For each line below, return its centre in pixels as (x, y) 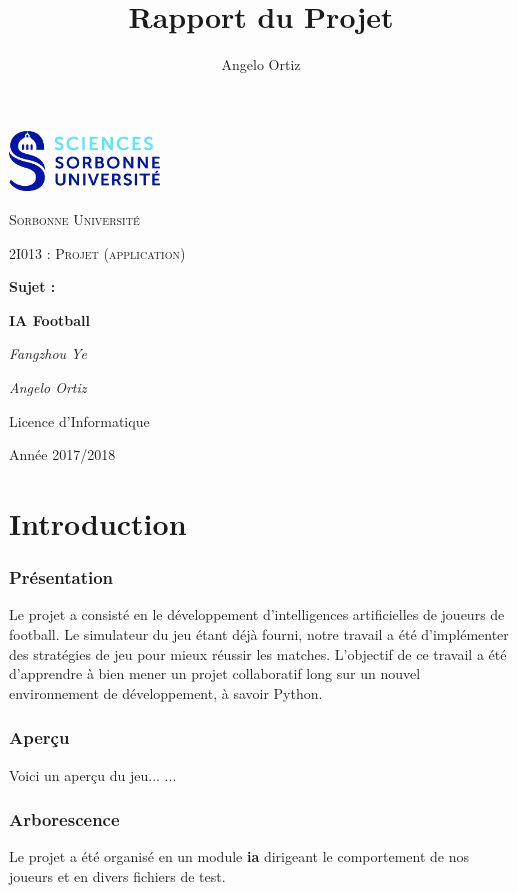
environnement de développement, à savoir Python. (166, 692)
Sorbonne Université (74, 218)
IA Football (49, 319)
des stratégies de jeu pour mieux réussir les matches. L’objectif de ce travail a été (258, 653)
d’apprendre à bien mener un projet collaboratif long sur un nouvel (215, 673)
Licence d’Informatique (79, 420)
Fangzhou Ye (48, 353)
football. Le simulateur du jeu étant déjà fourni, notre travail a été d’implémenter (259, 633)
